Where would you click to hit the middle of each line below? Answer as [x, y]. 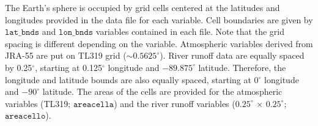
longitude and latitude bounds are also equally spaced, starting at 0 [132, 79]
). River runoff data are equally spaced [232, 55]
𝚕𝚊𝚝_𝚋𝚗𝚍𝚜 [22, 33]
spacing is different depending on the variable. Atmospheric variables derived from [159, 43]
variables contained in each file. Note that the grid [190, 31]
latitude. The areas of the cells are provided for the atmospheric [162, 91]
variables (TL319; [38, 103]
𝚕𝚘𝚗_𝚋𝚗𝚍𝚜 [76, 33]
